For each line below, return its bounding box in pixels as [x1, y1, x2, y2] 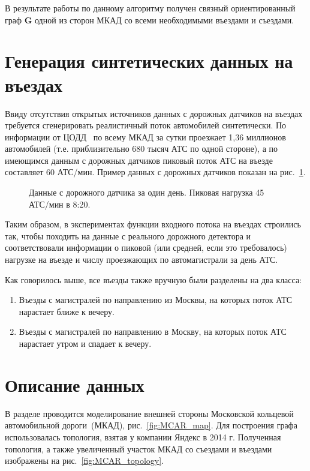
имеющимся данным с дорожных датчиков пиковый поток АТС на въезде [5, 154, 273, 166]
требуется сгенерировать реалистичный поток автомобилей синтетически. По [5, 119, 287, 131]
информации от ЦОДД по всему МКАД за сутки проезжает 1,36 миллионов [5, 130, 286, 143]
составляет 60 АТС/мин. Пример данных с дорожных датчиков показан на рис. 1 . [5, 166, 306, 178]
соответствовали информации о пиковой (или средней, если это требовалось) [5, 241, 287, 254]
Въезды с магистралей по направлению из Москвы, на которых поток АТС [19, 293, 293, 306]
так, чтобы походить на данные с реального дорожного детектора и [5, 229, 251, 242]
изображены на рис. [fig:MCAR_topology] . [5, 454, 164, 467]
